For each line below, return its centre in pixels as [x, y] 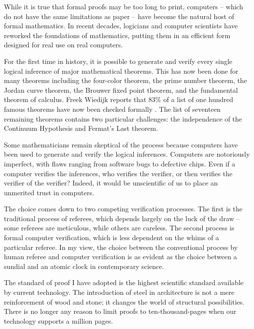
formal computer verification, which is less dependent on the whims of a [112, 237]
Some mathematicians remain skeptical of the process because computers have [121, 144]
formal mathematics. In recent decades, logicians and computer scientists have [121, 26]
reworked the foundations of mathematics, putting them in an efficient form [117, 35]
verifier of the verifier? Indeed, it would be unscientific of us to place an [111, 183]
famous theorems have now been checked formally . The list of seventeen [112, 109]
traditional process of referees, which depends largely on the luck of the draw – [122, 218]
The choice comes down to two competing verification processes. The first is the [123, 209]
